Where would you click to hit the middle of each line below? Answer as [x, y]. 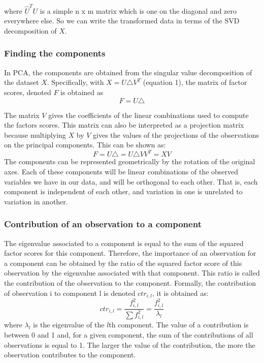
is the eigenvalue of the [69, 325]
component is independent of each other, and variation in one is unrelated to [123, 191]
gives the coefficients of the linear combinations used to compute [148, 115]
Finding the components [55, 53]
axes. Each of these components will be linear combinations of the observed [121, 171]
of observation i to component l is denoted [70, 293]
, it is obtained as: [180, 293]
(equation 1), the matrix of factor [195, 82]
